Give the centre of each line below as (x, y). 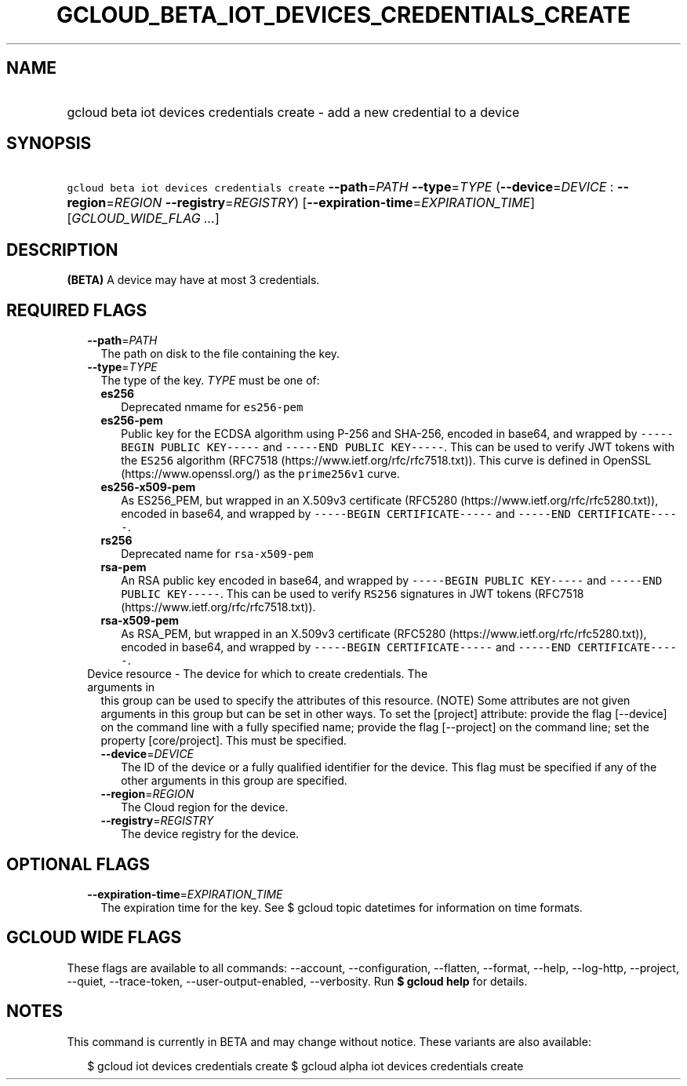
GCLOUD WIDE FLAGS (94, 938)
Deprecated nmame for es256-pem (212, 407)
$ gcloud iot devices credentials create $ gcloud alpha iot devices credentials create (305, 1066)
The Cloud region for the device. (205, 807)
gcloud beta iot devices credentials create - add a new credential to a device (293, 112)
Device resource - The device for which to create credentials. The (258, 674)
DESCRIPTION (62, 250)
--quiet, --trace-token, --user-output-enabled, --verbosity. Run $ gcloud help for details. (297, 981)
